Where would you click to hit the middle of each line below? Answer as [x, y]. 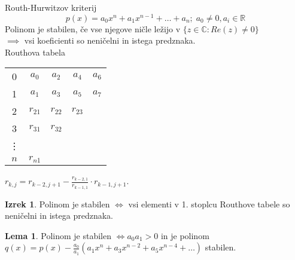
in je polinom [185, 235]
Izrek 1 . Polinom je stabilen [57, 204]
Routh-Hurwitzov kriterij [51, 7]
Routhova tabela [35, 52]
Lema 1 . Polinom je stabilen [58, 235]
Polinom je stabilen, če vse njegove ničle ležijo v [93, 28]
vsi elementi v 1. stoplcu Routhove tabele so [209, 204]
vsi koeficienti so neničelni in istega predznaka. [110, 40]
